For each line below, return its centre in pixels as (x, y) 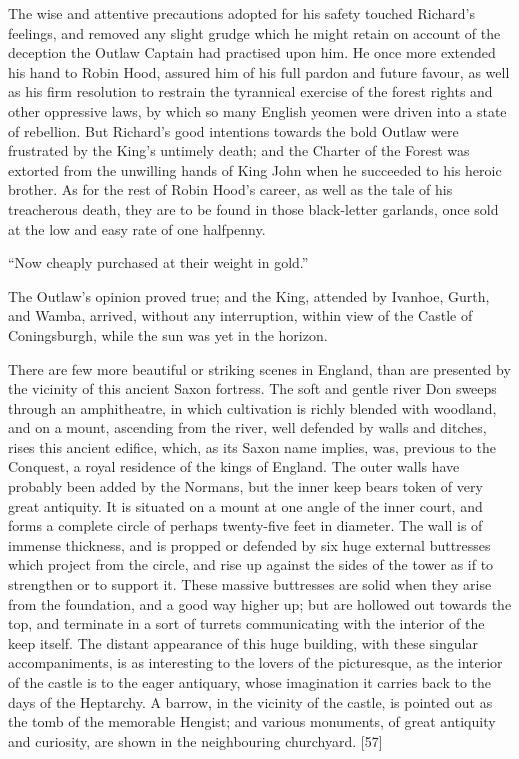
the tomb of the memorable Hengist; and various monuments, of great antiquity (252, 721)
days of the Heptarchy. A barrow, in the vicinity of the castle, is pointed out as (250, 701)
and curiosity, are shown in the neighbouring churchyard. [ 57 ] (195, 740)
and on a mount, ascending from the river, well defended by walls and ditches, (247, 427)
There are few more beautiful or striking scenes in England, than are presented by (259, 368)
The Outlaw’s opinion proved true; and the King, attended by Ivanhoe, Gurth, (249, 295)
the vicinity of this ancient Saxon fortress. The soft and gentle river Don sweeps (252, 388)
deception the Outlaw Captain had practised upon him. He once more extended (252, 52)
